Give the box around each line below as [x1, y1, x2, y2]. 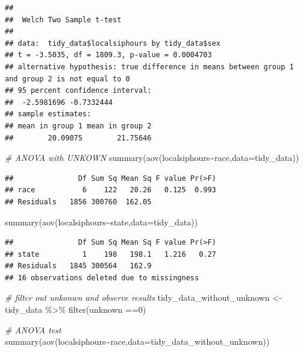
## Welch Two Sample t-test [5, 15, 122, 24]
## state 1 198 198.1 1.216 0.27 [5, 250, 216, 259]
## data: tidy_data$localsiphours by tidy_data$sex [5, 39, 220, 48]
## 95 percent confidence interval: [5, 86, 152, 95]
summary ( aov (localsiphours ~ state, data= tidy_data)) [5, 215, 198, 228]
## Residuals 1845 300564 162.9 [5, 262, 152, 271]
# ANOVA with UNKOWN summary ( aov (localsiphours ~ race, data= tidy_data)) [5, 151, 299, 164]
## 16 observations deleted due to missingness [5, 273, 199, 282]
